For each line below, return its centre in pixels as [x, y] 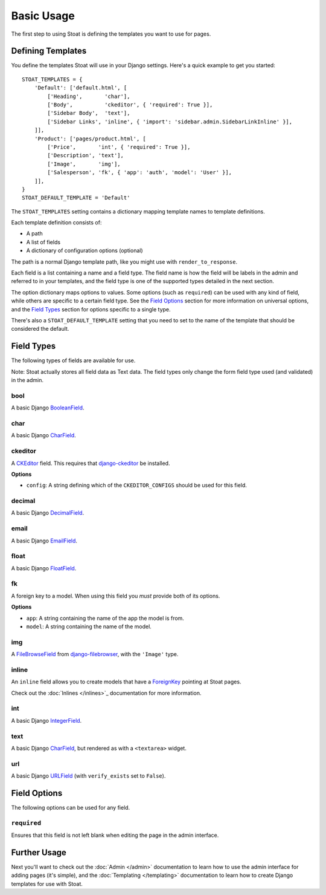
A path [35, 233]
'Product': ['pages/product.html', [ [90, 138]
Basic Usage [43, 16]
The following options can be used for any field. [71, 808]
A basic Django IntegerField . [46, 720]
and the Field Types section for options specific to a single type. [91, 309]
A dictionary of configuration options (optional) [85, 250]
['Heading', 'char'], [89, 96]
